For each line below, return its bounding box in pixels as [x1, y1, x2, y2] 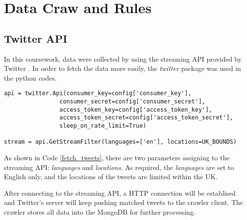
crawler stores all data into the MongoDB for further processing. [4, 206, 196, 217]
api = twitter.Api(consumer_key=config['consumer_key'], [4, 90, 192, 97]
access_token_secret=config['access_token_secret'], [59, 114, 233, 121]
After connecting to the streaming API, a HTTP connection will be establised [4, 187, 236, 198]
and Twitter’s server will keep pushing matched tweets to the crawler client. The [4, 197, 243, 207]
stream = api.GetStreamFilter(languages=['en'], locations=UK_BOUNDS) [4, 138, 237, 146]
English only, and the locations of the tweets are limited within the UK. [4, 171, 218, 182]
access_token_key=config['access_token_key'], [59, 106, 213, 113]
